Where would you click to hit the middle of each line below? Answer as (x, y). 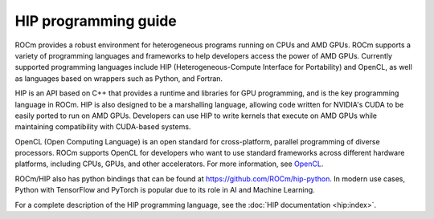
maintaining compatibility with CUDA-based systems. (103, 127)
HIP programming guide (96, 21)
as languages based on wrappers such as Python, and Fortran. (119, 78)
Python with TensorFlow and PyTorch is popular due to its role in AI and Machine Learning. (165, 190)
